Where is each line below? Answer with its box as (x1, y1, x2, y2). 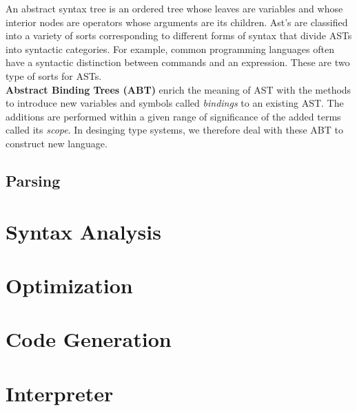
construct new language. (6, 136, 108, 150)
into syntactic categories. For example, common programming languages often (6, 41, 334, 56)
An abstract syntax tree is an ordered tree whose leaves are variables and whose (6, 1, 343, 15)
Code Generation (6, 325, 172, 353)
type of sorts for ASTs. (6, 68, 102, 83)
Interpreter (6, 379, 114, 407)
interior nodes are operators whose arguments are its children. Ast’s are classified (6, 14, 348, 29)
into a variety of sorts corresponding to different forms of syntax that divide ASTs (6, 28, 352, 43)
